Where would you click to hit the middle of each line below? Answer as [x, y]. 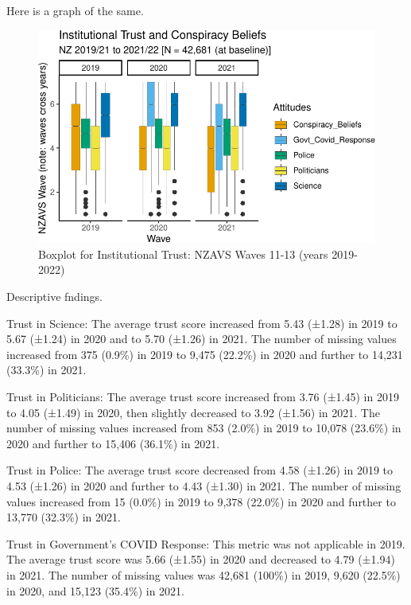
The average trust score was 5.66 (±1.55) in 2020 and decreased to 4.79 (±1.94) [201, 559]
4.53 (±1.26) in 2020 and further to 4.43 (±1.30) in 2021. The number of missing [204, 485]
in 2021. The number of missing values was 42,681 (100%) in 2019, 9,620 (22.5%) [204, 574]
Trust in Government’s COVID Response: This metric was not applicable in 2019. [206, 543]
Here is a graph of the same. [75, 10]
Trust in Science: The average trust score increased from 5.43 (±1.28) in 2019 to [202, 323]
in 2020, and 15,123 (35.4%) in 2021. [96, 590]
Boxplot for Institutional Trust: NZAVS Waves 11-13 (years [183, 254]
